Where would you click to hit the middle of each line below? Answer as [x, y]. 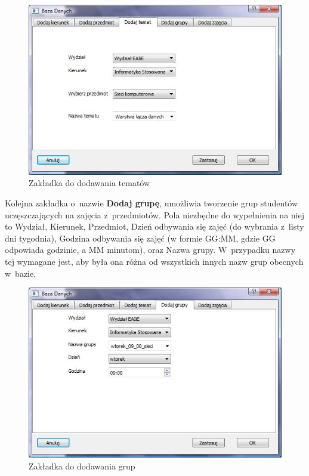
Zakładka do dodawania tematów [89, 183]
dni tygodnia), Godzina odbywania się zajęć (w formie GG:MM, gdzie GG [140, 238]
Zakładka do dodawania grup [82, 466]
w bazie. [21, 273]
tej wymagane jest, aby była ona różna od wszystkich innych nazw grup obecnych [154, 262]
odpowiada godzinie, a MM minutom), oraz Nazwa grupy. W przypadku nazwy [150, 250]
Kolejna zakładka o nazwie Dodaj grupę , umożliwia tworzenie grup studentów [152, 203]
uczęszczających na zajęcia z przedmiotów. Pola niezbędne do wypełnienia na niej [154, 214]
